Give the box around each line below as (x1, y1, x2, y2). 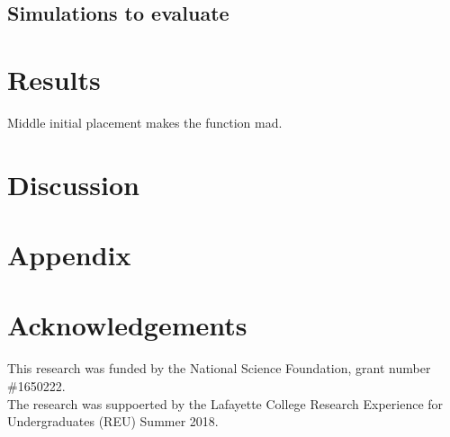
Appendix (7, 236, 131, 273)
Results (7, 60, 101, 97)
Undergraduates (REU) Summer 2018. (7, 412, 219, 431)
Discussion (7, 165, 139, 202)
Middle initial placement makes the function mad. (7, 112, 283, 131)
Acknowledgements (7, 307, 247, 343)
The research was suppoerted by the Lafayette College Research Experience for (7, 394, 444, 413)
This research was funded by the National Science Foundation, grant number (7, 359, 431, 378)
